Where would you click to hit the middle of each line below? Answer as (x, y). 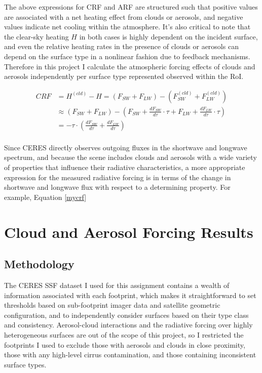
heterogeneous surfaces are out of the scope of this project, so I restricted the (124, 334)
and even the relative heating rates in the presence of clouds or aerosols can (121, 46)
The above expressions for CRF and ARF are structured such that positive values (131, 7)
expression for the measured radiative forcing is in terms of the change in (118, 177)
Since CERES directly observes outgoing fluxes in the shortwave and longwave (126, 147)
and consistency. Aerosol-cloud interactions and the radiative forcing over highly (128, 325)
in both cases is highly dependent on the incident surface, (169, 36)
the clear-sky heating (36, 36)
